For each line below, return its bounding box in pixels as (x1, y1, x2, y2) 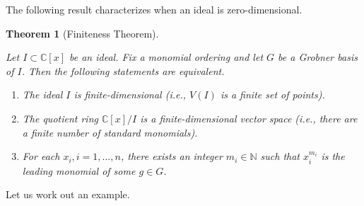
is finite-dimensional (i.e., (74, 87, 187, 102)
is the (321, 149, 345, 164)
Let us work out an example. (6, 187, 130, 202)
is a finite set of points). (220, 87, 325, 102)
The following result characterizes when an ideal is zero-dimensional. (6, 2, 303, 16)
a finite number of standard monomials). (22, 125, 198, 139)
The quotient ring (22, 110, 98, 125)
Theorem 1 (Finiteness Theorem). (6, 25, 159, 40)
